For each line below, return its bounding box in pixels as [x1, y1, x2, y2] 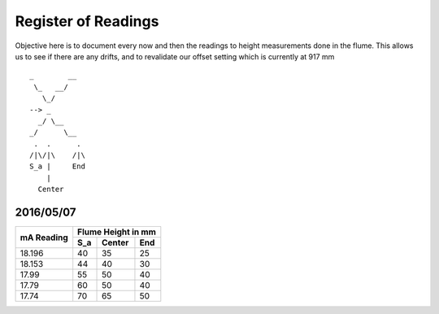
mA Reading [20, 232, 68, 243]
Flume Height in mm [77, 226, 156, 238]
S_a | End [29, 162, 85, 171]
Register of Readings [15, 12, 159, 30]
